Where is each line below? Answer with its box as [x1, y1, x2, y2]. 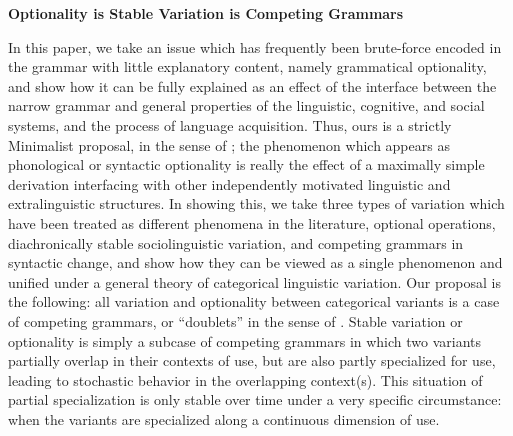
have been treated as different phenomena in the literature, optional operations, [8, 212, 496, 233]
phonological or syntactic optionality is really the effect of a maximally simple [8, 154, 485, 175]
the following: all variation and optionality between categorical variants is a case [8, 291, 500, 312]
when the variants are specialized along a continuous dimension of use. [8, 408, 440, 429]
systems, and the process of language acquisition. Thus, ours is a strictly [8, 114, 452, 135]
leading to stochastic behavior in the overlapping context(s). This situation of [8, 369, 483, 390]
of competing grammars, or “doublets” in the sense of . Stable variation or [8, 310, 463, 331]
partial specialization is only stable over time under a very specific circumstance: [8, 389, 502, 410]
